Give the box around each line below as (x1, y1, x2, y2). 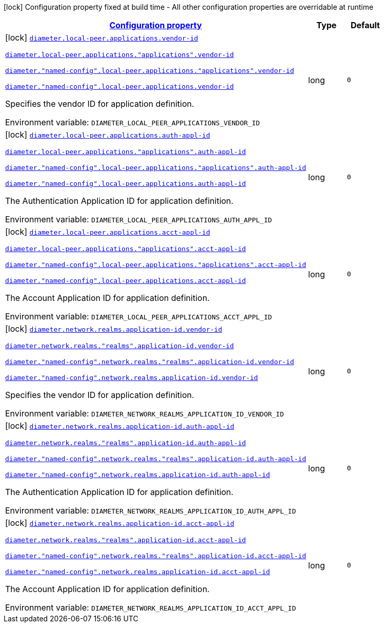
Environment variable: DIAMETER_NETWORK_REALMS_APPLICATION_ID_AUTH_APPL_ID (5, 505, 296, 516)
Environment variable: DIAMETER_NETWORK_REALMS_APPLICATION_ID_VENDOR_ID (5, 408, 284, 419)
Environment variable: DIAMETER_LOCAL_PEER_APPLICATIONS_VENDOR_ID (5, 117, 260, 127)
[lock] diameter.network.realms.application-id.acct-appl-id (5, 518, 234, 528)
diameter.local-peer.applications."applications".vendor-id (5, 51, 234, 59)
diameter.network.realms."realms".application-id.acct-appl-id (5, 536, 246, 544)
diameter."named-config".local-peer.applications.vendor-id (5, 83, 234, 90)
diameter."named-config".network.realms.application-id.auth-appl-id (5, 471, 270, 479)
